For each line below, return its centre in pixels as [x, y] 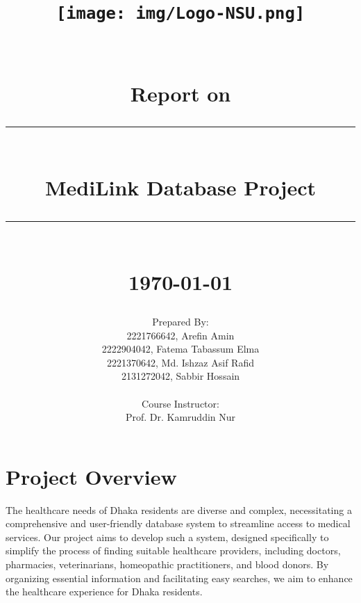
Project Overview [91, 476]
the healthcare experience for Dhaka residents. [104, 592]
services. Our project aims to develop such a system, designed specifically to [167, 537]
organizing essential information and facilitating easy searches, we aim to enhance [179, 578]
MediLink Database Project [180, 187]
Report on [180, 94]
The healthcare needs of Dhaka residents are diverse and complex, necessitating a [179, 509]
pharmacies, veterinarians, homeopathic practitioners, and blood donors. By [167, 564]
